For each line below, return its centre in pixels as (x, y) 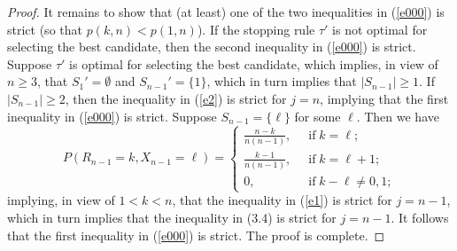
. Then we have (398, 116)
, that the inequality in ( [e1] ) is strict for (282, 200)
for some (318, 116)
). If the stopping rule (256, 29)
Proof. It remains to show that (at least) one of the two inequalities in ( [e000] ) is (226, 12)
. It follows (420, 217)
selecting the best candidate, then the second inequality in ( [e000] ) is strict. (212, 47)
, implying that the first (384, 98)
